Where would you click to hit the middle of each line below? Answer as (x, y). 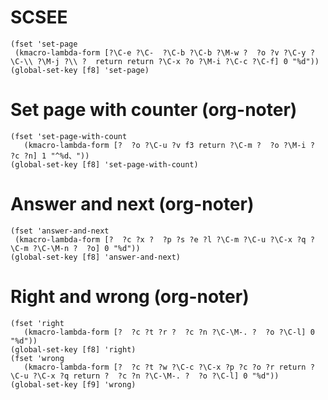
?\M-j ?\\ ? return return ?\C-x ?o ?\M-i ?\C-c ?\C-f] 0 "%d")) (178, 61)
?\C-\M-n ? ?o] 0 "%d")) (86, 248)
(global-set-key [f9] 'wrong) (73, 384)
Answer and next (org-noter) (132, 204)
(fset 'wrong (37, 358)
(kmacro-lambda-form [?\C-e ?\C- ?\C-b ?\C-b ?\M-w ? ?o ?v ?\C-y (160, 52)
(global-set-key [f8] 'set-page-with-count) (104, 164)
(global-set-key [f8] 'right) (73, 349)
